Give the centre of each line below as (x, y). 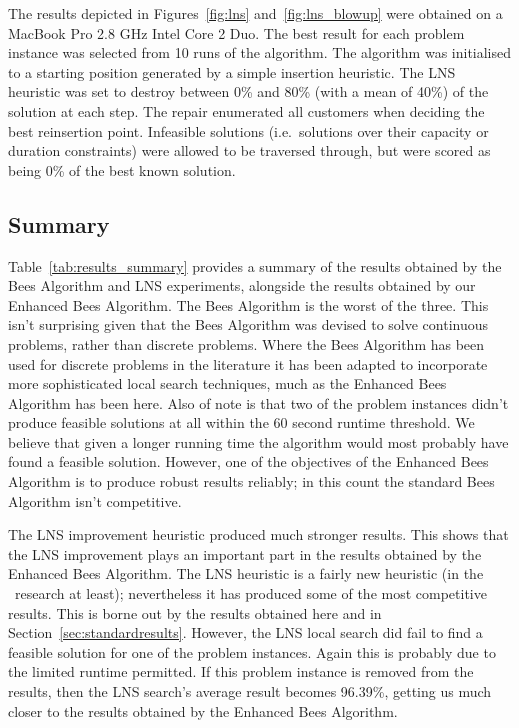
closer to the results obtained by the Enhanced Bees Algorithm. (203, 710)
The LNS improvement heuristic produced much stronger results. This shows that (258, 534)
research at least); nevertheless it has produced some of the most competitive (250, 593)
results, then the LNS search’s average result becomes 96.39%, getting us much (250, 691)
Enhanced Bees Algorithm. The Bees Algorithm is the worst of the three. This (248, 304)
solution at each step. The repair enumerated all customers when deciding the (246, 110)
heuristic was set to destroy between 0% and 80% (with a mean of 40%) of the (248, 91)
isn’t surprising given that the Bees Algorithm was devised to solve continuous (248, 324)
